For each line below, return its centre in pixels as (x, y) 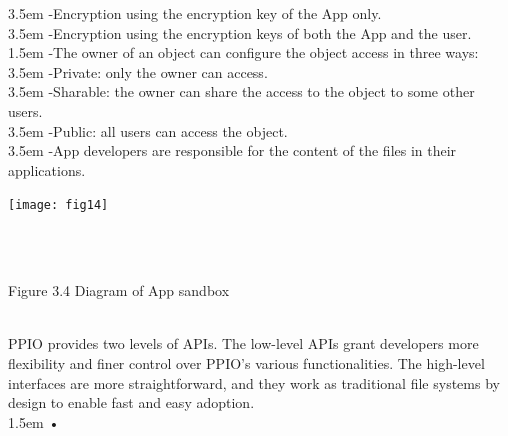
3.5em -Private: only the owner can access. (138, 71)
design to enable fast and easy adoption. (131, 402)
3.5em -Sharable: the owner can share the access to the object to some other (241, 91)
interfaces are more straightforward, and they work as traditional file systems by (254, 382)
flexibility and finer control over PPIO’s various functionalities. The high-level (246, 362)
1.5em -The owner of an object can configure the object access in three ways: (243, 52)
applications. (47, 169)
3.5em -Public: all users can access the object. (148, 130)
